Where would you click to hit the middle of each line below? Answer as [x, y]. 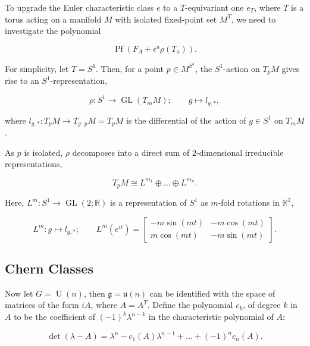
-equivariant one [215, 7]
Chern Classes [49, 268]
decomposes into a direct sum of [131, 152]
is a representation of [148, 202]
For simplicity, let [37, 68]
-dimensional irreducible [240, 152]
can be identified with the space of [212, 293]
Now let [19, 293]
